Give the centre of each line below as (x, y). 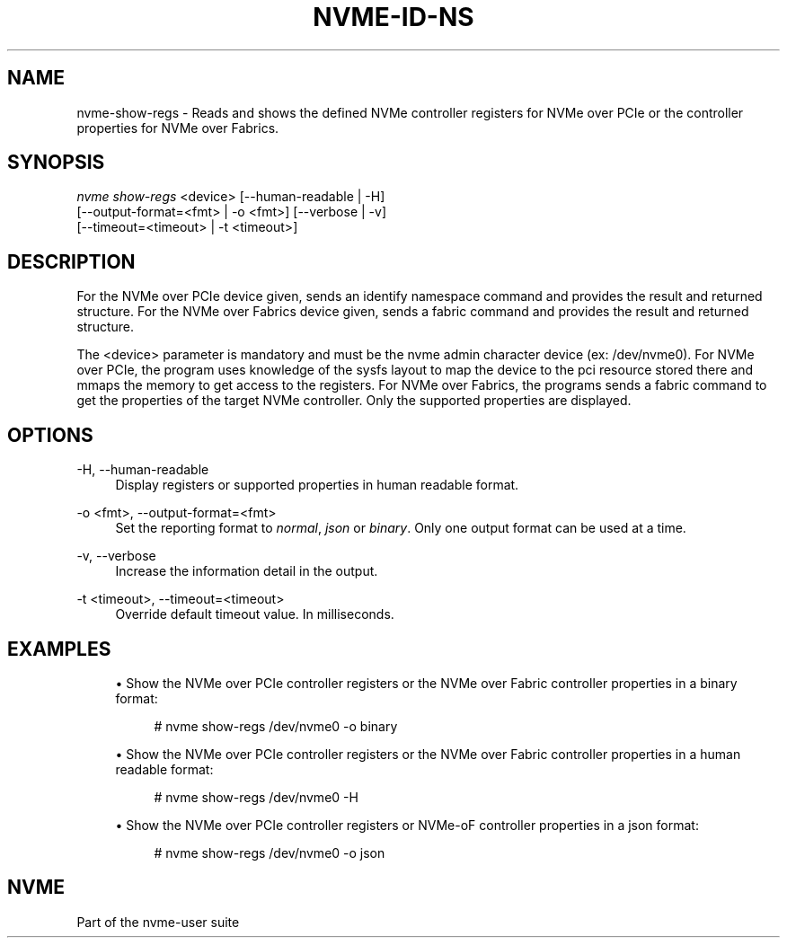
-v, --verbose (116, 556)
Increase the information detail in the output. (247, 571)
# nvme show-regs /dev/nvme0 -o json (270, 852)
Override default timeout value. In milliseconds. (255, 614)
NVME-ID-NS (393, 17)
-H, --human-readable (143, 470)
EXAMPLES (59, 649)
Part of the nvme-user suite (158, 922)
